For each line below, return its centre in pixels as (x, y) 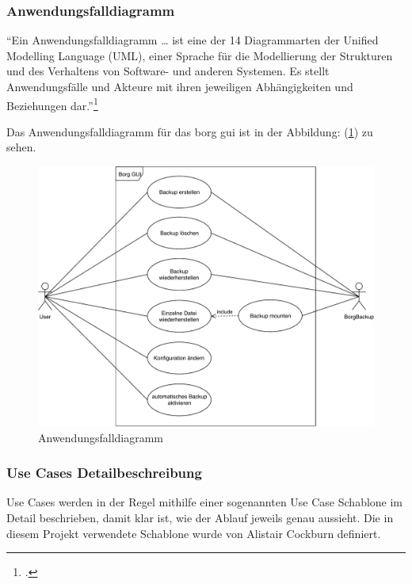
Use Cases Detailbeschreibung (104, 473)
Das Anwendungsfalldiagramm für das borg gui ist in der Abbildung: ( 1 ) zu (190, 131)
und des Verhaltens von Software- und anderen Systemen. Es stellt (168, 71)
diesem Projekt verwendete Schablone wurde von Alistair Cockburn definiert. (194, 533)
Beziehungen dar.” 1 (52, 104)
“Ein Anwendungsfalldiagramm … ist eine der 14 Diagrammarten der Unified (193, 40)
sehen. (21, 147)
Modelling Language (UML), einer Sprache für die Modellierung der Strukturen (200, 55)
